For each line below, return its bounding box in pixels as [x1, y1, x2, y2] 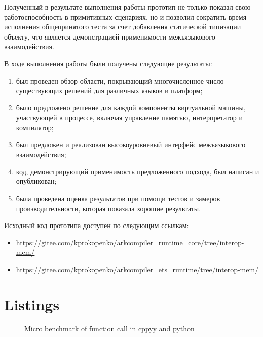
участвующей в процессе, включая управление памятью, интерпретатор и [16, 112, 243, 123]
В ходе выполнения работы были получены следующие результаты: [4, 58, 212, 68]
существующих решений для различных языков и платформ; [16, 85, 203, 96]
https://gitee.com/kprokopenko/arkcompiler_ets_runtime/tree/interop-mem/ [16, 264, 259, 274]
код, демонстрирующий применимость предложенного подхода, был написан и [16, 166, 259, 176]
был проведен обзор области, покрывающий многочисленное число [16, 75, 224, 86]
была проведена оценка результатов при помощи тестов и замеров [16, 193, 220, 203]
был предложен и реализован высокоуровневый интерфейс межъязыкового [16, 139, 246, 149]
